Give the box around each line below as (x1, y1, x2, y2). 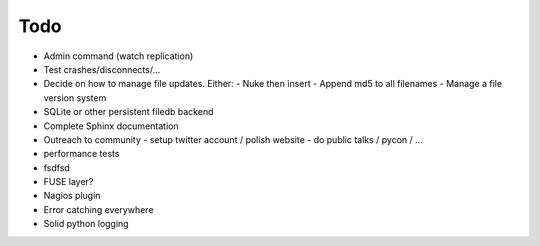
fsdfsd (43, 161, 70, 174)
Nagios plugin (43, 190, 101, 202)
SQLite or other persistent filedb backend (43, 106, 214, 118)
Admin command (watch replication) (43, 50, 194, 62)
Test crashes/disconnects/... (43, 63, 161, 75)
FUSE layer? (43, 176, 94, 188)
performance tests (43, 148, 120, 160)
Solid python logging (43, 218, 129, 230)
